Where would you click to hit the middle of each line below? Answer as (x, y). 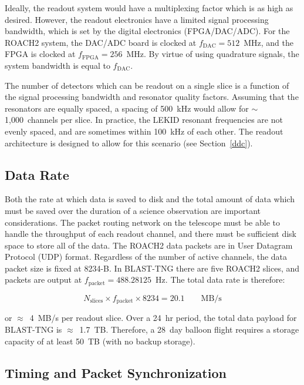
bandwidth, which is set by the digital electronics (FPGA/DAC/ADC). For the (147, 31)
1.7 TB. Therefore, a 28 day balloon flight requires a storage (189, 329)
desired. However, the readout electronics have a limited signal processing (137, 19)
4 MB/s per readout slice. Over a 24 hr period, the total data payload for (163, 318)
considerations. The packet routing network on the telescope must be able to (142, 222)
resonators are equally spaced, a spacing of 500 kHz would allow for (127, 108)
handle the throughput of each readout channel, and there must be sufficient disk (151, 234)
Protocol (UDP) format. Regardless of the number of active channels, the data (146, 257)
